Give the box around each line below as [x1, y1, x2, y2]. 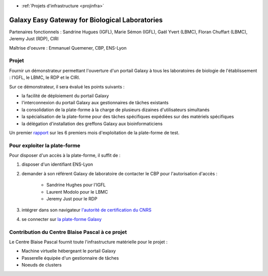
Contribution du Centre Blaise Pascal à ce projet [9, 228, 127, 235]
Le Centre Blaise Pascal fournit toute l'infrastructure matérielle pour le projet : [9, 239, 168, 245]
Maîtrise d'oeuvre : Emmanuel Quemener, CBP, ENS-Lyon [9, 45, 127, 51]
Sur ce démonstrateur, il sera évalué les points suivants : [9, 83, 125, 89]
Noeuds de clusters [21, 262, 62, 268]
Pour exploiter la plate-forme [9, 142, 80, 149]
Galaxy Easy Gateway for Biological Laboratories [9, 15, 163, 24]
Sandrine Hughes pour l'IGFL [46, 182, 106, 188]
